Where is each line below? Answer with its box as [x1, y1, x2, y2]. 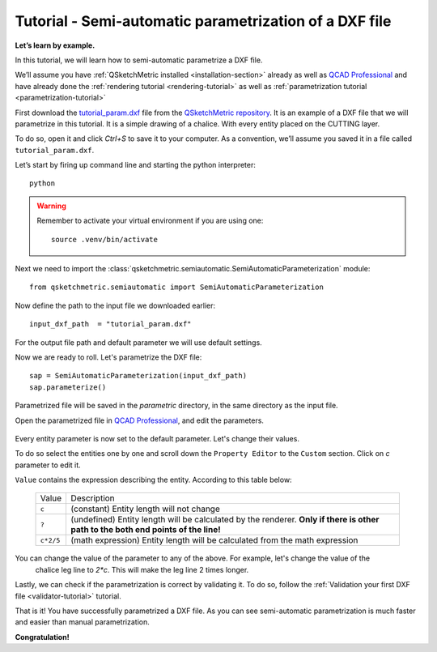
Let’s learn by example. [15, 40, 95, 50]
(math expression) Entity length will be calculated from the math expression [70, 535, 359, 546]
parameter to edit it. [15, 460, 81, 470]
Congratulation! [15, 632, 70, 641]
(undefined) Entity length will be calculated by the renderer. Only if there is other [70, 514, 380, 526]
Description [70, 492, 115, 504]
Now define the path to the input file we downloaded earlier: [15, 300, 216, 310]
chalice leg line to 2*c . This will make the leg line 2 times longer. [35, 565, 249, 574]
